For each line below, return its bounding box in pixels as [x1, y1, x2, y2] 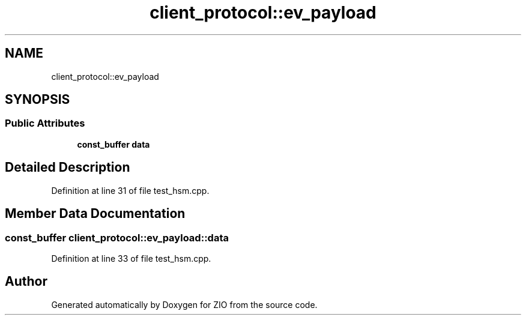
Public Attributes [5, 117, 85, 130]
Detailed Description [5, 160, 130, 175]
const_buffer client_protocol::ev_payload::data [5, 231, 229, 244]
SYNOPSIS [5, 92, 70, 107]
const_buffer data [77, 139, 150, 149]
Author [5, 274, 47, 289]
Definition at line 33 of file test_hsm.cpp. [51, 253, 211, 264]
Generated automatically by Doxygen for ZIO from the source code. [51, 299, 318, 310]
